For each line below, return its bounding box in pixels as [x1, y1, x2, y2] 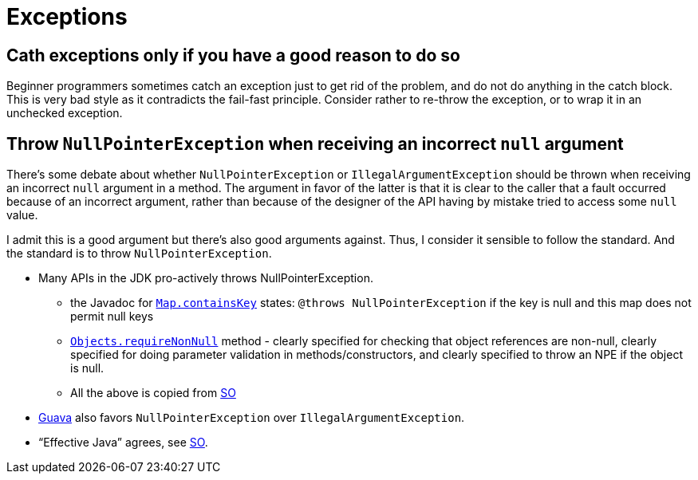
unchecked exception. [6, 106, 123, 120]
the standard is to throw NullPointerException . [6, 246, 272, 261]
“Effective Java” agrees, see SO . [38, 435, 208, 450]
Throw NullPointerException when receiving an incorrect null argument [6, 133, 624, 154]
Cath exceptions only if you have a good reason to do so [6, 45, 460, 65]
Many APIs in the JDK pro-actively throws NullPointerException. [38, 271, 373, 285]
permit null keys [70, 309, 154, 324]
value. [6, 208, 38, 222]
